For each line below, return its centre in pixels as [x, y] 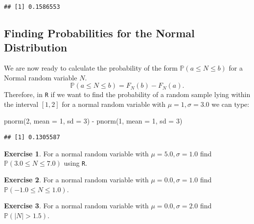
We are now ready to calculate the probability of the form [91, 68]
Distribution [36, 47]
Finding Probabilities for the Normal [99, 33]
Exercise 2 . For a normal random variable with [76, 180]
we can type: [231, 104]
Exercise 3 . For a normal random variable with [76, 206]
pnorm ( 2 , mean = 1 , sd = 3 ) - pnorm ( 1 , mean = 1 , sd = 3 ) [93, 120]
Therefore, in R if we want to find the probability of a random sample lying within [127, 94]
